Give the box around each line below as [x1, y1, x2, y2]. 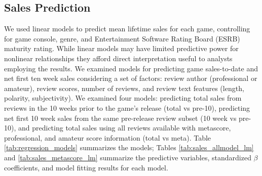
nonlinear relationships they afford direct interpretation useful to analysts [4, 53, 233, 63]
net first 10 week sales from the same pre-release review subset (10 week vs [4, 112, 237, 123]
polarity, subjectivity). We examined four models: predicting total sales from [4, 93, 242, 103]
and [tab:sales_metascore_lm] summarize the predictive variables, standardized [4, 152, 251, 162]
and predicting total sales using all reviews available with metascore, [18, 122, 231, 133]
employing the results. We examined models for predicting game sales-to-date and [4, 63, 258, 73]
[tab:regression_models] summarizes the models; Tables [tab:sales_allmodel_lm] [4, 142, 254, 153]
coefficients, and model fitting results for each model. [4, 162, 168, 172]
